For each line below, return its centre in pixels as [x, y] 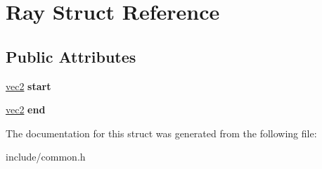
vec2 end [26, 109]
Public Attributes [71, 56]
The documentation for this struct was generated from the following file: [161, 133]
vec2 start [28, 86]
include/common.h [46, 157]
